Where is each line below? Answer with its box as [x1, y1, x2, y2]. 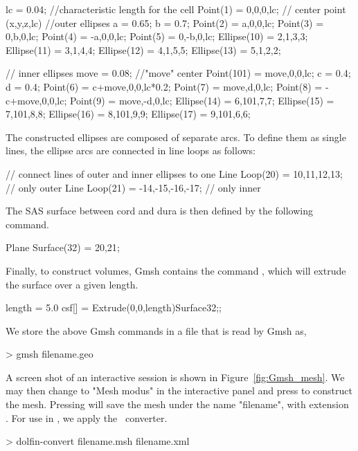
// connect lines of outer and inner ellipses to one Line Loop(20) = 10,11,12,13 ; [6, 166, 343, 181]
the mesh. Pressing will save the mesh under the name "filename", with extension [6, 397, 349, 412]
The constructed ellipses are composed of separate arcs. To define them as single [6, 129, 346, 144]
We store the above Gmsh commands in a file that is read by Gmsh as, [6, 323, 307, 338]
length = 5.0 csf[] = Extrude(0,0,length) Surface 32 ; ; [6, 300, 222, 315]
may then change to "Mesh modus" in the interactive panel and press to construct [6, 383, 352, 398]
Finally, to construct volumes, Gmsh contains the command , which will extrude [6, 263, 346, 277]
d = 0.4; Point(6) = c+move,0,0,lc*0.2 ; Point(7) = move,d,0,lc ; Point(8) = [6, 79, 323, 93]
